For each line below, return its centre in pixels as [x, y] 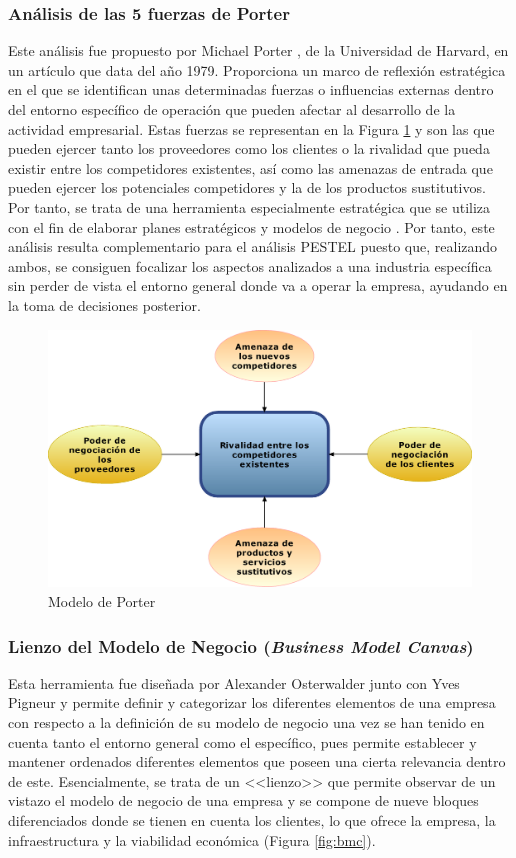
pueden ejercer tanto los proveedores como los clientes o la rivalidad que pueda [249, 148]
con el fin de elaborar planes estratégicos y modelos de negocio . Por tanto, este [251, 226]
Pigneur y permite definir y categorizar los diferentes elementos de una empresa [252, 702]
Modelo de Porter [102, 601]
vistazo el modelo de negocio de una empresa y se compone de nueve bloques [243, 800]
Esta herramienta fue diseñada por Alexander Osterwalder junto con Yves [234, 682]
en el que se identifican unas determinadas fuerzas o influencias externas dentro [251, 89]
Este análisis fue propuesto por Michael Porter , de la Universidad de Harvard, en [258, 50]
